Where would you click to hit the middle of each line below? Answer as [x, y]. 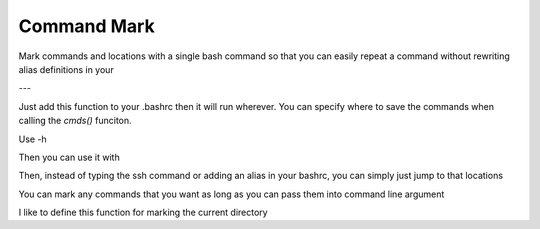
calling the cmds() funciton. [75, 121]
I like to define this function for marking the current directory [143, 212]
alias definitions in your [66, 69]
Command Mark [86, 26]
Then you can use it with [69, 157]
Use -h [32, 139]
